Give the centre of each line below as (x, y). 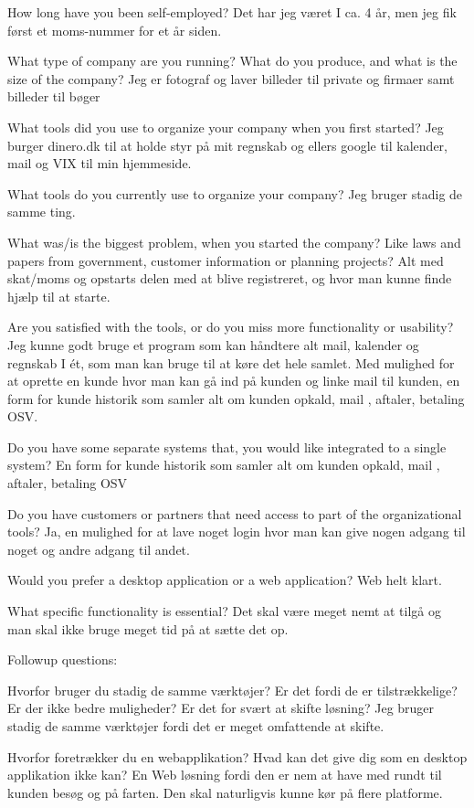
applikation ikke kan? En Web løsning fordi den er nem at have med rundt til (225, 775)
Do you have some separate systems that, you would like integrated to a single (227, 447)
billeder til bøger (54, 96)
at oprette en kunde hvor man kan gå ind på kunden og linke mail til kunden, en (234, 381)
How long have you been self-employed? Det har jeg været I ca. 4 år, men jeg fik (232, 12)
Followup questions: (63, 659)
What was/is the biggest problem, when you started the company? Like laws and (234, 242)
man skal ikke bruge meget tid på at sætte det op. (148, 628)
